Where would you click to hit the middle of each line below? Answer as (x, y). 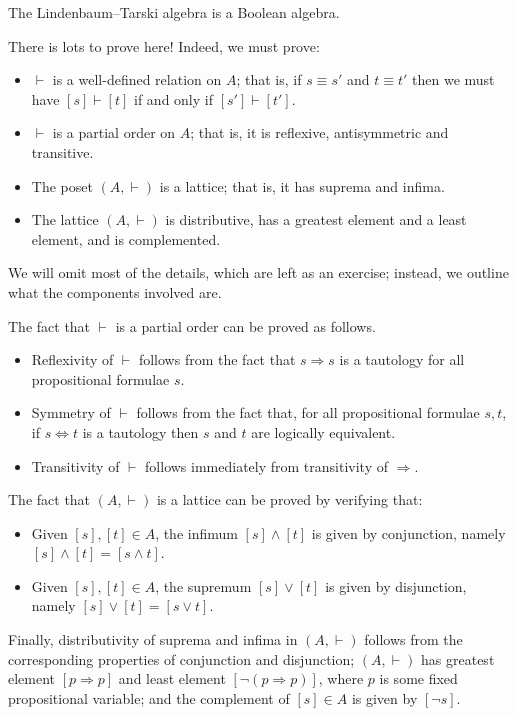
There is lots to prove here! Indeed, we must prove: (164, 45)
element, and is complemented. (126, 238)
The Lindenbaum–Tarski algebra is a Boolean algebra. (174, 12)
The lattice (65, 219)
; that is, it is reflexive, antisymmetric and (319, 132)
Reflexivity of (72, 359)
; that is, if (269, 79)
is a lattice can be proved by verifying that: (289, 499)
